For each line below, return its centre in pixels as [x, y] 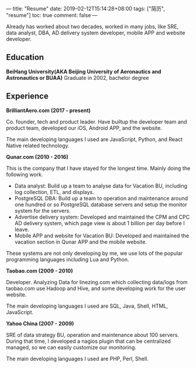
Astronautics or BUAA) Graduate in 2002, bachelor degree [78, 77]
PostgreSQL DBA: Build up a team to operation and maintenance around [101, 198]
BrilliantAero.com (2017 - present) [48, 110]
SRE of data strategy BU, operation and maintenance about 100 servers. [93, 335]
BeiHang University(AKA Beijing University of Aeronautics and [84, 71]
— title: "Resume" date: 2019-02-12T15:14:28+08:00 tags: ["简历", [86, 8]
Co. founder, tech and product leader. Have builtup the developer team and [97, 121]
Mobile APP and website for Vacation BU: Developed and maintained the [102, 236]
